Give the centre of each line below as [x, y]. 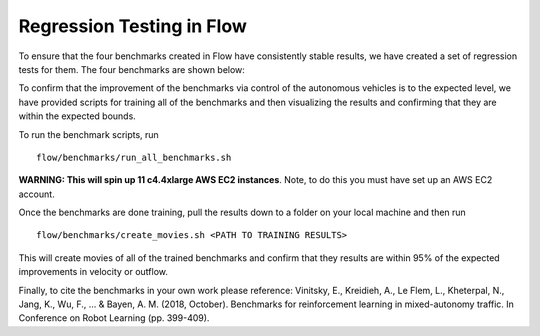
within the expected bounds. [77, 116]
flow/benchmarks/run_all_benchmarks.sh [134, 157]
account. [36, 194]
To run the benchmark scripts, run [88, 134]
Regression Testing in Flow [132, 26]
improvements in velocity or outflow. [93, 272]
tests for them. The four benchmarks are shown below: [131, 69]
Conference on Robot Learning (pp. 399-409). [114, 318]
